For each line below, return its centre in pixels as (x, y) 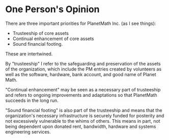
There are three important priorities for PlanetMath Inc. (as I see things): (81, 23)
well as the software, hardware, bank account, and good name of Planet (81, 74)
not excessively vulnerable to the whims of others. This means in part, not (83, 121)
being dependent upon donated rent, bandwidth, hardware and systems (81, 126)
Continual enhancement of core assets (53, 39)
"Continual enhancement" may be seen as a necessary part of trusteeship (83, 89)
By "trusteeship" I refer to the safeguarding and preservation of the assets (83, 63)
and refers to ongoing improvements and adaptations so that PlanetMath (81, 95)
